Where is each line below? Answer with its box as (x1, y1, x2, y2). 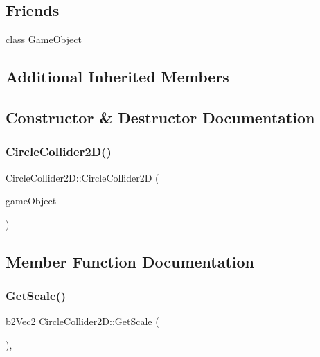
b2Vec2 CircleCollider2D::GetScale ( (6, 314, 159, 329)
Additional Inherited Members (6, 66, 229, 87)
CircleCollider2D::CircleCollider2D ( (6, 170, 159, 184)
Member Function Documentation (6, 250, 255, 272)
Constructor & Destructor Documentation (6, 106, 315, 128)
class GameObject (6, 32, 82, 46)
